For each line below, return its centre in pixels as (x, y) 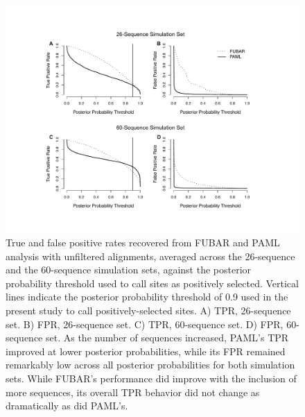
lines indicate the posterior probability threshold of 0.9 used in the (147, 297)
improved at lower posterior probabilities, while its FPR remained (146, 351)
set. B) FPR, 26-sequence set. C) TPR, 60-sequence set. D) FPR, (145, 324)
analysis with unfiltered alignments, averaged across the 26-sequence (150, 256)
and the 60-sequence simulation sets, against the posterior (129, 270)
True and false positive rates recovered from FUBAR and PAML (143, 242)
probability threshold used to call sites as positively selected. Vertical (152, 283)
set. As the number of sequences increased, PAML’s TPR (167, 338)
